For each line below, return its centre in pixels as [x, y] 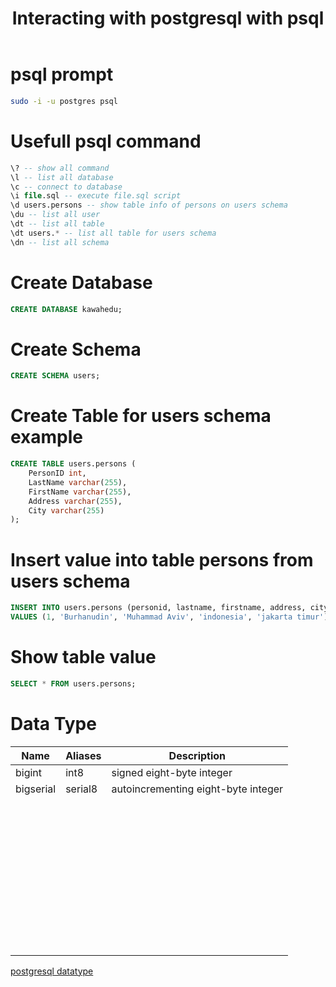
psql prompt [62, 74]
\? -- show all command [60, 168]
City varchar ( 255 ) [66, 510]
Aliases [83, 755]
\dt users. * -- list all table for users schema [113, 233]
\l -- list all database [62, 177]
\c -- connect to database [66, 187]
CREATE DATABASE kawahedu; [66, 309]
